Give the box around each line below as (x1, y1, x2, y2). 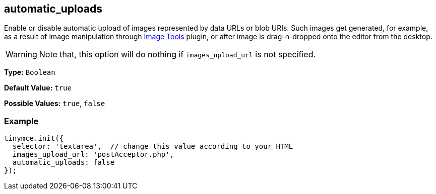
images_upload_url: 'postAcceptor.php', (12, 150, 174, 159)
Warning (6, 49, 37, 60)
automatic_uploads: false (12, 158, 115, 167)
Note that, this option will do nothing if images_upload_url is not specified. (39, 49, 316, 60)
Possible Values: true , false (4, 99, 105, 108)
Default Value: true (4, 83, 72, 92)
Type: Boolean (4, 68, 55, 77)
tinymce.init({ (4, 134, 64, 143)
